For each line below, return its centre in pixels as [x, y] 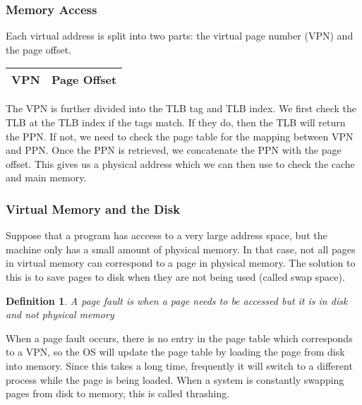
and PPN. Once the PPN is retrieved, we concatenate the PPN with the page [174, 150]
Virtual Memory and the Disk [93, 208]
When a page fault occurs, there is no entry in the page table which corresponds [179, 338]
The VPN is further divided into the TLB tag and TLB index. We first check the [181, 108]
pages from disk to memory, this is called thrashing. [118, 393]
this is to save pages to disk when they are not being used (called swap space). [175, 276]
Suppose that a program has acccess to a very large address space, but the [167, 235]
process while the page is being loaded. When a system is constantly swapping [175, 379]
